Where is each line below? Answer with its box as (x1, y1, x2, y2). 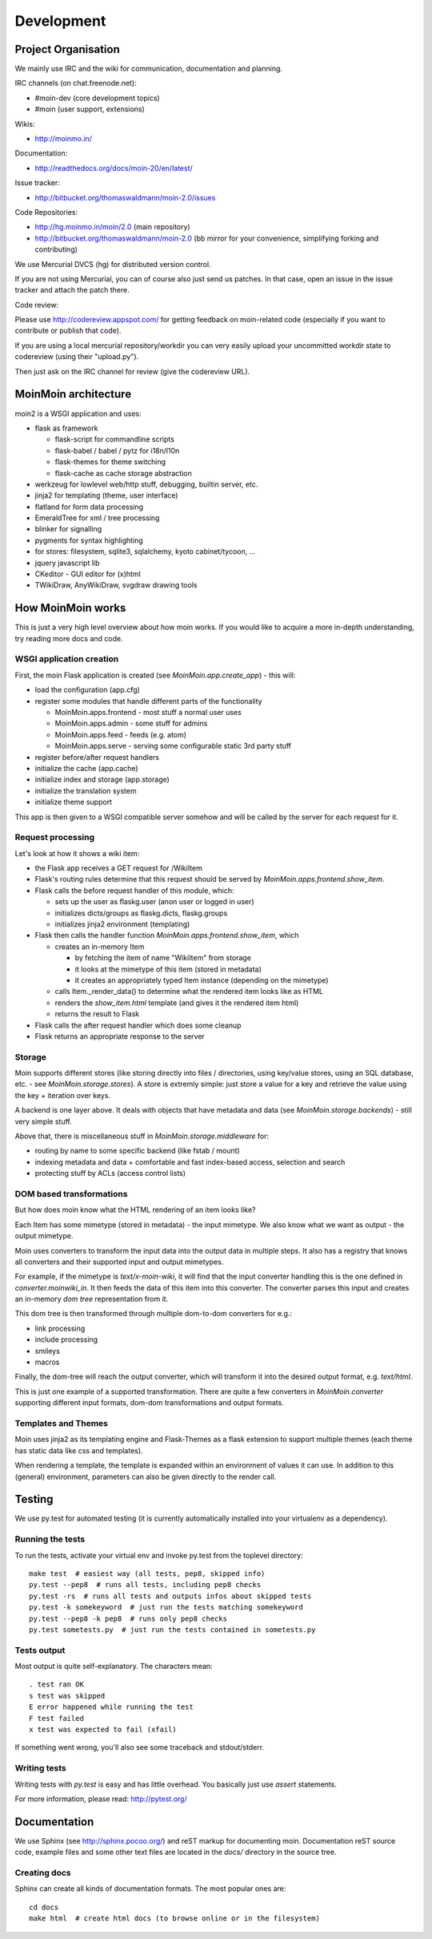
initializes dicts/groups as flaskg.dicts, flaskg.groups (54, 908, 228, 918)
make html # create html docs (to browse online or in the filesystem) (29, 1914, 320, 1923)
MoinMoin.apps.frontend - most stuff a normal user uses (54, 708, 242, 717)
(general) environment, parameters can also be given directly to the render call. (14, 1472, 277, 1481)
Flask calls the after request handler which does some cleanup (34, 1020, 242, 1030)
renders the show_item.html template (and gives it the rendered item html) (54, 998, 299, 1008)
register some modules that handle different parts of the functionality (34, 696, 263, 705)
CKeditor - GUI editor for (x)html (34, 569, 142, 579)
